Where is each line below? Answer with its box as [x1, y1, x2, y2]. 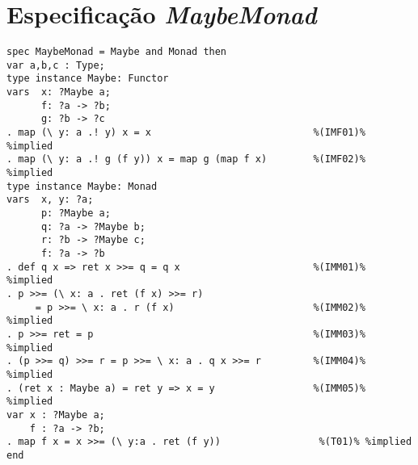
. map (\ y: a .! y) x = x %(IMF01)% [6, 127, 365, 139]
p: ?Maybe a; [40, 207, 111, 219]
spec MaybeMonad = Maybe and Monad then [6, 46, 227, 58]
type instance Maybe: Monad [6, 180, 158, 192]
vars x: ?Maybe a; [6, 86, 111, 98]
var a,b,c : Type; [6, 59, 105, 71]
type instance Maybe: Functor [6, 73, 169, 85]
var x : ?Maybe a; [6, 408, 105, 421]
